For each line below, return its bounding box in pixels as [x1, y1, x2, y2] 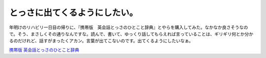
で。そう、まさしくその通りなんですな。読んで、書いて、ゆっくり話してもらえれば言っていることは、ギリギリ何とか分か [9, 31, 254, 37]
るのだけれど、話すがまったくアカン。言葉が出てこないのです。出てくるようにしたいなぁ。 [9, 38, 194, 44]
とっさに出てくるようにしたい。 [9, 7, 138, 18]
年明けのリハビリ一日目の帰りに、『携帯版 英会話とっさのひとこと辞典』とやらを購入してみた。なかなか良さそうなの [9, 24, 248, 30]
